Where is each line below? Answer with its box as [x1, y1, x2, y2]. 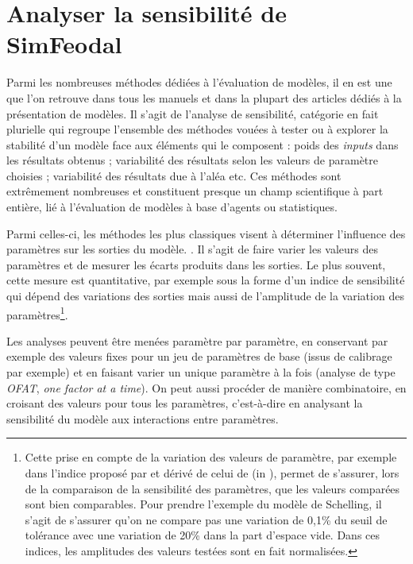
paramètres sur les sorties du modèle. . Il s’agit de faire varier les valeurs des [6, 241, 379, 257]
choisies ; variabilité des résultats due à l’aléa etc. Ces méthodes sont [6, 167, 342, 183]
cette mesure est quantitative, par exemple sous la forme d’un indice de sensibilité [6, 272, 405, 288]
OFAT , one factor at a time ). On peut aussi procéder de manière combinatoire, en [6, 379, 407, 396]
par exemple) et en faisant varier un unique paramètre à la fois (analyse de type [6, 364, 396, 381]
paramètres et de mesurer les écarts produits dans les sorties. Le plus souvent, [6, 256, 386, 272]
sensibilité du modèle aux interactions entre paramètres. [6, 410, 279, 427]
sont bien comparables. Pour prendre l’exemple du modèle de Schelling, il [25, 496, 382, 512]
